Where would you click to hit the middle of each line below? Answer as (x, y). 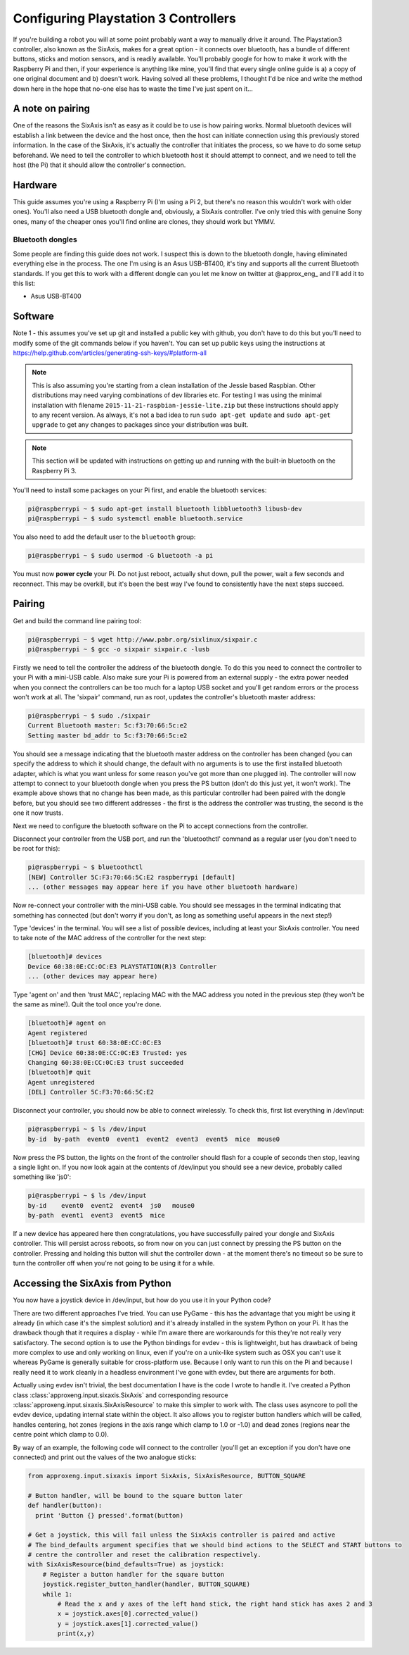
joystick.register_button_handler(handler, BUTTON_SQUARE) (147, 1584)
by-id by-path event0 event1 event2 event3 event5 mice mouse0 (154, 1139)
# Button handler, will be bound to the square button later (135, 1495)
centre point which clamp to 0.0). (61, 1435)
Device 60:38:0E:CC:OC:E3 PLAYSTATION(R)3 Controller (122, 966)
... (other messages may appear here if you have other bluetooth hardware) (163, 887)
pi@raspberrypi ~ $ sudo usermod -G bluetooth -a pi (121, 556)
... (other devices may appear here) (93, 976)
